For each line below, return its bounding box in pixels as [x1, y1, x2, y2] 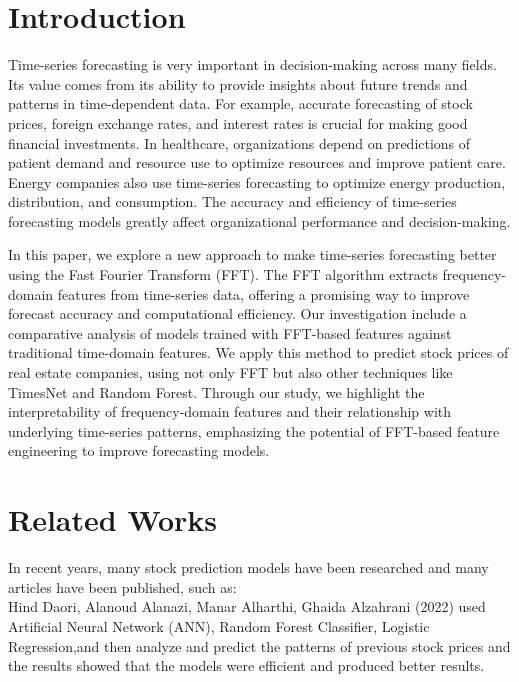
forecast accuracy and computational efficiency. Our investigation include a [8, 303, 467, 324]
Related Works [8, 499, 218, 540]
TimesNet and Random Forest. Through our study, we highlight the [8, 381, 425, 402]
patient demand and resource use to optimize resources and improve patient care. [8, 152, 506, 173]
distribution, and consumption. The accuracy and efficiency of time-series [8, 191, 457, 212]
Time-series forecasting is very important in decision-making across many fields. [8, 54, 497, 75]
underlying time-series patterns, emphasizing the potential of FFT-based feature [8, 420, 500, 441]
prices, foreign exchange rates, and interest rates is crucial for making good [8, 112, 468, 133]
